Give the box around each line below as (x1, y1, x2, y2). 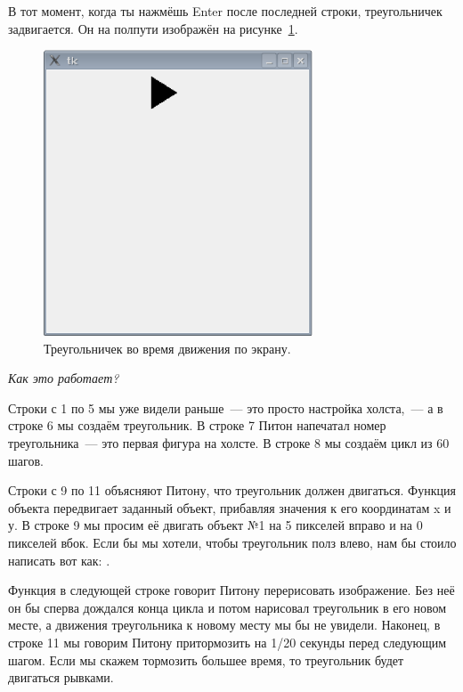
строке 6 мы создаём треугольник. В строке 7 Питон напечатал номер (8, 416, 386, 435)
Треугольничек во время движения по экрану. (44, 338, 291, 357)
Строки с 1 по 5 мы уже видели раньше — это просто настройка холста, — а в (8, 398, 443, 417)
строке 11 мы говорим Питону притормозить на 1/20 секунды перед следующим (8, 632, 447, 651)
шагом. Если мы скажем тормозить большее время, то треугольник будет (8, 650, 404, 669)
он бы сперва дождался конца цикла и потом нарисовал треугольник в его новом (8, 598, 447, 616)
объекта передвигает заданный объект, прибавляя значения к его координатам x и (8, 498, 451, 517)
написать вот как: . (8, 550, 110, 569)
